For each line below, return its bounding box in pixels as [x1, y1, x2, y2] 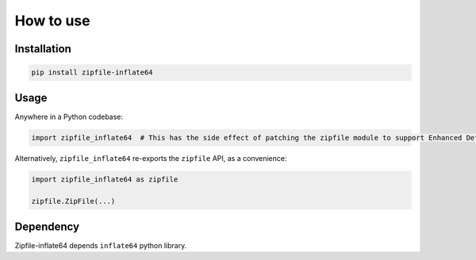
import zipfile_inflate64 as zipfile [31, 174, 178, 184]
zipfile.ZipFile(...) [31, 197, 116, 206]
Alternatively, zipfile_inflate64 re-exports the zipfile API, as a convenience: [14, 153, 287, 162]
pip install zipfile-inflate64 [31, 68, 154, 77]
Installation [14, 42, 71, 55]
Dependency [14, 220, 79, 233]
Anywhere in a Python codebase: [14, 112, 123, 121]
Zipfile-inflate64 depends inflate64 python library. [14, 240, 187, 250]
